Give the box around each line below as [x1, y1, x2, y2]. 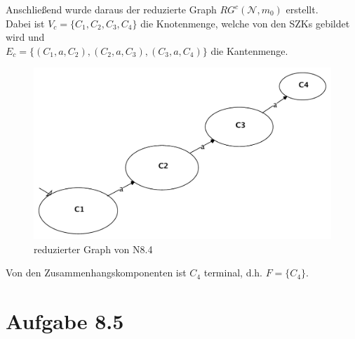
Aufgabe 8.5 [6, 307, 124, 335]
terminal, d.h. [203, 265, 263, 280]
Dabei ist [6, 15, 45, 30]
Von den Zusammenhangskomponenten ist [6, 265, 187, 280]
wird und [6, 30, 45, 44]
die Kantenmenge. [210, 43, 288, 58]
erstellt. [286, 2, 319, 16]
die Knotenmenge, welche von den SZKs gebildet [140, 15, 350, 30]
